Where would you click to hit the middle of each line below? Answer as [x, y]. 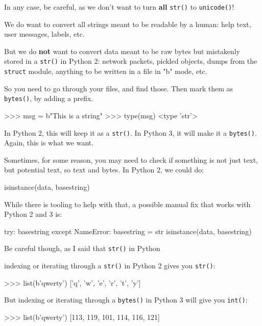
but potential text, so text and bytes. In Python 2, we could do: [104, 170]
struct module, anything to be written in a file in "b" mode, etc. [106, 71]
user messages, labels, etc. [44, 34]
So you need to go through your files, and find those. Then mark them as [118, 88]
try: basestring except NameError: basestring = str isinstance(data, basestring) [128, 231]
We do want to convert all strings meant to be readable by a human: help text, [128, 24]
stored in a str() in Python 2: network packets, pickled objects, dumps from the [131, 61]
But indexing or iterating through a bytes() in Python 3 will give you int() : [126, 300]
